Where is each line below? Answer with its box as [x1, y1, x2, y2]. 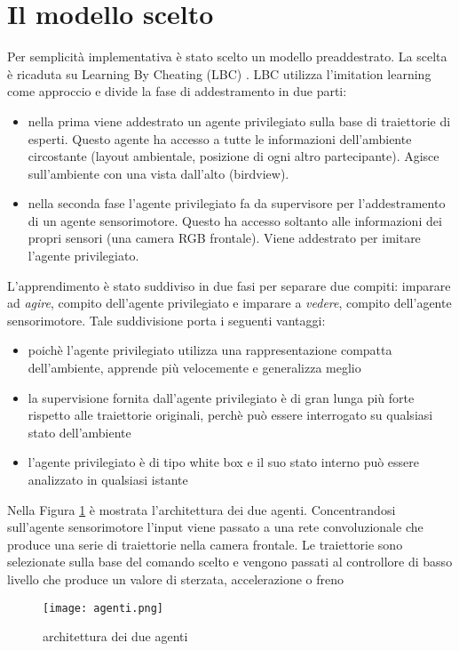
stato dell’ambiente [28, 422, 131, 441]
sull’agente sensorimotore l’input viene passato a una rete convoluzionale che [7, 518, 423, 536]
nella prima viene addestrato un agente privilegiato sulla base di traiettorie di [28, 111, 451, 130]
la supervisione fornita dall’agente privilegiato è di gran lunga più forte [28, 388, 415, 406]
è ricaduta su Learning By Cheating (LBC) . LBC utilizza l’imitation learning [7, 64, 431, 83]
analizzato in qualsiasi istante [28, 470, 188, 488]
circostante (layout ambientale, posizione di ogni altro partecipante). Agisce [28, 147, 439, 165]
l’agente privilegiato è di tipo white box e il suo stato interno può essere [28, 453, 420, 471]
